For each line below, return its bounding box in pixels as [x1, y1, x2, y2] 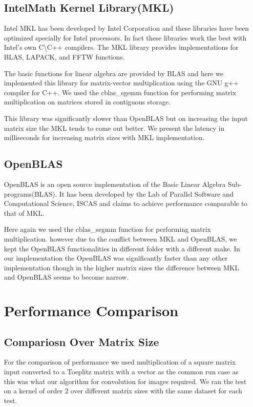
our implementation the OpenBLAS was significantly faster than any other [4, 253, 228, 263]
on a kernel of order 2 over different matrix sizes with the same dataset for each [4, 386, 242, 396]
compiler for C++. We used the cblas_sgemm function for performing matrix [4, 87, 236, 97]
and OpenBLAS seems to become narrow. [4, 272, 129, 282]
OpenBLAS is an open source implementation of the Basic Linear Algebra [4, 179, 226, 189]
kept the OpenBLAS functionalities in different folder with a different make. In [4, 243, 240, 253]
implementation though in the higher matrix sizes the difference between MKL [4, 262, 239, 272]
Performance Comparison [4, 301, 179, 321]
